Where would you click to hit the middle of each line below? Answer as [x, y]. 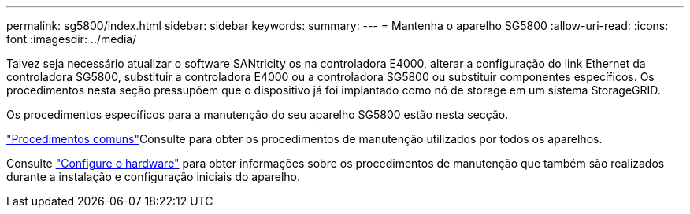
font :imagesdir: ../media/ [72, 39]
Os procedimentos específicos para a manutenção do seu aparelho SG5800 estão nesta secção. [258, 114]
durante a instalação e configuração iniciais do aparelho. [154, 177]
